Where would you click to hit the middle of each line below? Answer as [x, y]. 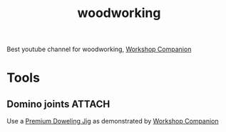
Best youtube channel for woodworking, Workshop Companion [99, 49]
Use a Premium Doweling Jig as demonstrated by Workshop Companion [113, 121]
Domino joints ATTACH [58, 104]
